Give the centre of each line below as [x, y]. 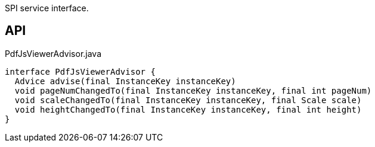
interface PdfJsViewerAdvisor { [80, 71]
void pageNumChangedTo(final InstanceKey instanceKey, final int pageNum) [193, 90]
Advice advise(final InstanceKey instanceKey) [125, 81]
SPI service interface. [47, 8]
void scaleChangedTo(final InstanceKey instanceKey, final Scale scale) [188, 100]
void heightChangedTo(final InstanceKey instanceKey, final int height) [188, 109]
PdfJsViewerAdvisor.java [53, 53]
